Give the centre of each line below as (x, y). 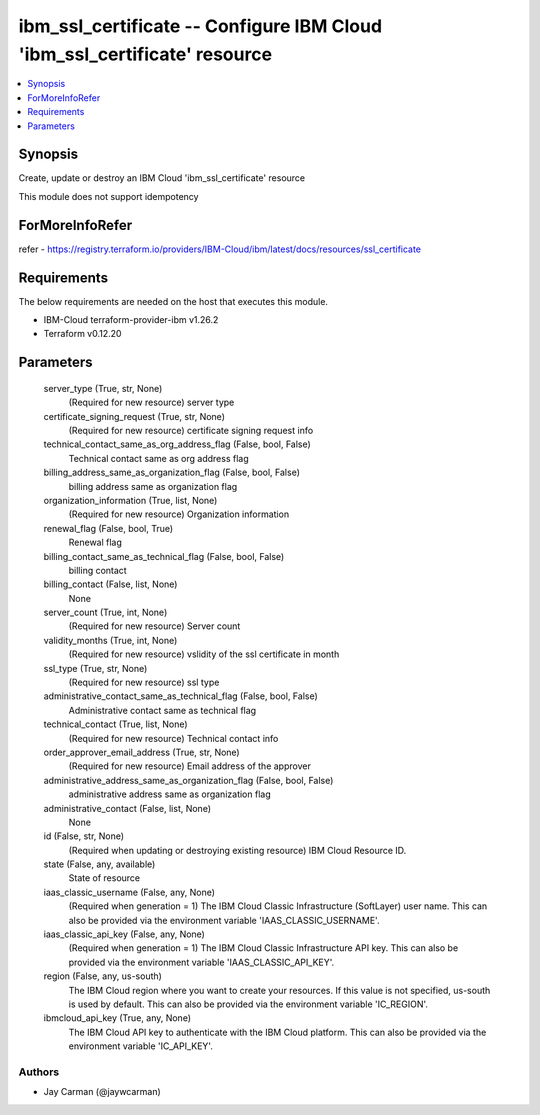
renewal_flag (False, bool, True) (108, 528)
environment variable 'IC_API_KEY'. (141, 1046)
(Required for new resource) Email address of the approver (190, 766)
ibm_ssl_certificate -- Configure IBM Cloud (200, 26)
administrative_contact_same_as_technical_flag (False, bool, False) (181, 696)
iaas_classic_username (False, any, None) (129, 892)
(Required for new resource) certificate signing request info (191, 430)
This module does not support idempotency (108, 196)
